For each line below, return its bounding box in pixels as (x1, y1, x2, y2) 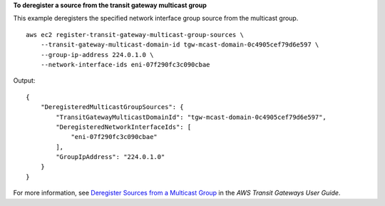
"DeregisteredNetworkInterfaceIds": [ (56, 123, 192, 131)
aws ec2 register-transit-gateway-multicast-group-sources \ (26, 31, 244, 38)
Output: (13, 76, 36, 85)
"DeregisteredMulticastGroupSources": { (40, 103, 185, 111)
